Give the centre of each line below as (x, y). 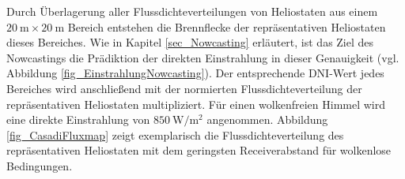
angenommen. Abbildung (267, 119)
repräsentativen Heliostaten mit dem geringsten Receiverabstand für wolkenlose (199, 150)
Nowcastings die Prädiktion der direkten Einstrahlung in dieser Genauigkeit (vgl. (203, 57)
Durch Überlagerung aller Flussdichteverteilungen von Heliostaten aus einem (192, 11)
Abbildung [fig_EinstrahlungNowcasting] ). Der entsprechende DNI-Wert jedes (195, 73)
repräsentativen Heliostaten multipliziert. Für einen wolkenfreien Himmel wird (196, 104)
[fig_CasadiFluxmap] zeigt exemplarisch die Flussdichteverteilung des (175, 134)
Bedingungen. (40, 165)
